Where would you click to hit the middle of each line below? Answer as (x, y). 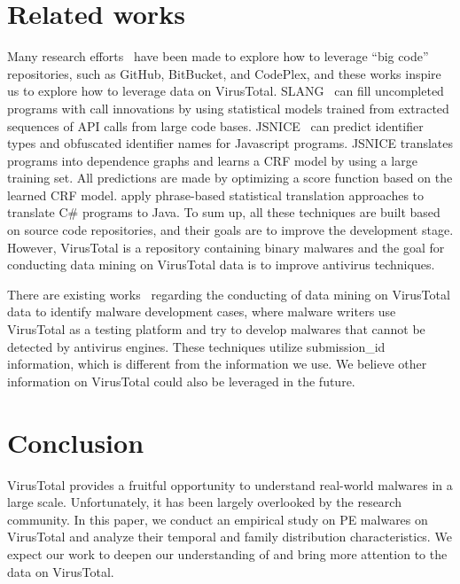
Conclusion (76, 442)
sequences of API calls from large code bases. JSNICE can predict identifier (215, 125)
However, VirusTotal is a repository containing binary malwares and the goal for (226, 247)
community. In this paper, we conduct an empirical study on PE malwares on (218, 519)
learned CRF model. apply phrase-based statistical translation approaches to (216, 195)
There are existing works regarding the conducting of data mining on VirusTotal (229, 294)
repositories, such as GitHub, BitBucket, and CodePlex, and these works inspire (224, 73)
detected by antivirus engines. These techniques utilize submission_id (196, 346)
